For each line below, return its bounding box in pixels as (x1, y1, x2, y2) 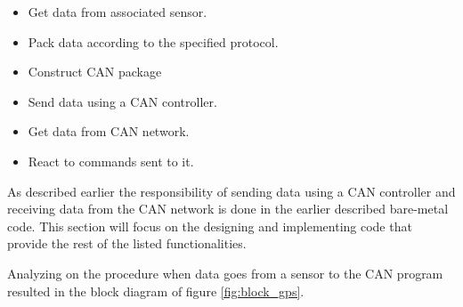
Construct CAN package (28, 62, 162, 81)
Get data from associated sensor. (28, 3, 207, 20)
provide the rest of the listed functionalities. (7, 234, 247, 253)
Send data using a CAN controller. (28, 92, 217, 110)
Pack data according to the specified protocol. (28, 32, 279, 51)
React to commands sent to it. (28, 151, 194, 170)
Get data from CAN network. (28, 122, 190, 141)
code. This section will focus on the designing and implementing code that (7, 216, 412, 235)
